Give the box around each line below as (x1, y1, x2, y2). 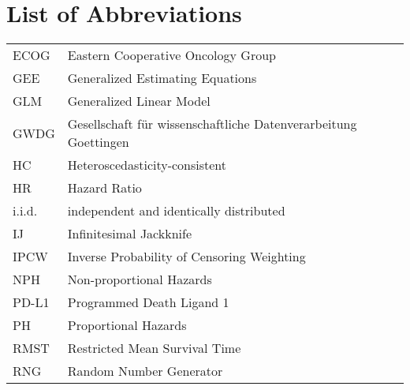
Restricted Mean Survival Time (67, 339, 241, 358)
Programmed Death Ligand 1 (67, 293, 229, 312)
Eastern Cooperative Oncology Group (67, 46, 276, 65)
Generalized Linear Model (67, 92, 211, 111)
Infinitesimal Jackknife (67, 224, 192, 243)
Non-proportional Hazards (67, 270, 212, 289)
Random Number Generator (67, 362, 223, 381)
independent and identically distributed (67, 201, 285, 220)
